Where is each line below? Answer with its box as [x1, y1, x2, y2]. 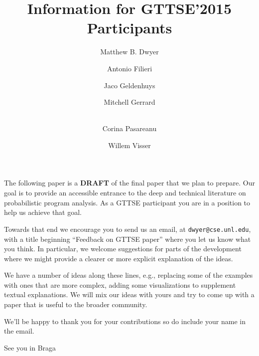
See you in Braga [4, 342, 56, 353]
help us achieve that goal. [4, 207, 82, 217]
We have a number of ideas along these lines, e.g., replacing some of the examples [4, 270, 253, 280]
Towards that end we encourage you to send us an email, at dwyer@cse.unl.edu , [4, 223, 251, 234]
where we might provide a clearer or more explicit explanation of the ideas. [4, 253, 233, 263]
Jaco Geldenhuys [104, 80, 155, 90]
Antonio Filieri [107, 63, 152, 73]
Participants [87, 17, 172, 38]
